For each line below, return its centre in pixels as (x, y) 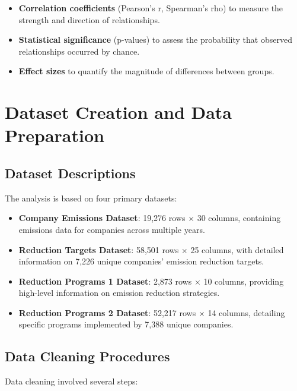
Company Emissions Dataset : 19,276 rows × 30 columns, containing (150, 218)
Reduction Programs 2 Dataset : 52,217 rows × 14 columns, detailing (152, 312)
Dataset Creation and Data (119, 112)
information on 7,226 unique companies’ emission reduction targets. (141, 261)
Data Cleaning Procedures (87, 356)
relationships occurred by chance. (79, 51)
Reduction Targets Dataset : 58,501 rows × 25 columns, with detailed (151, 249)
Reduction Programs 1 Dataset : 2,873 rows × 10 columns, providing (151, 281)
